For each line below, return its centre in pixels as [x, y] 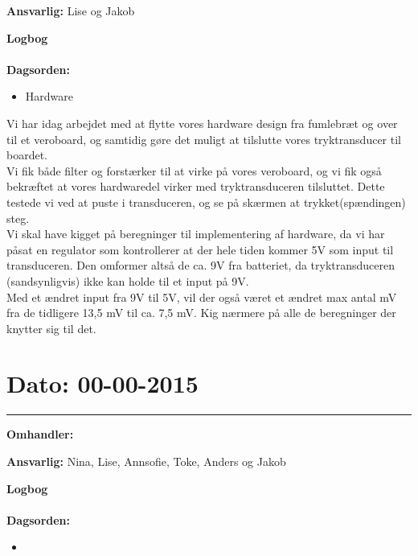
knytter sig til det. [51, 328]
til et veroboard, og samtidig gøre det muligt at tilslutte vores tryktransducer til [204, 139]
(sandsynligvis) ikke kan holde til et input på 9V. [128, 280]
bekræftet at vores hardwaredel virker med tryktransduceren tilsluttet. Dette [196, 186]
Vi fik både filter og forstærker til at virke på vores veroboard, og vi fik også [194, 170]
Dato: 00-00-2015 [102, 383]
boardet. [27, 155]
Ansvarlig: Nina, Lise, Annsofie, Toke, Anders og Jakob [146, 461]
